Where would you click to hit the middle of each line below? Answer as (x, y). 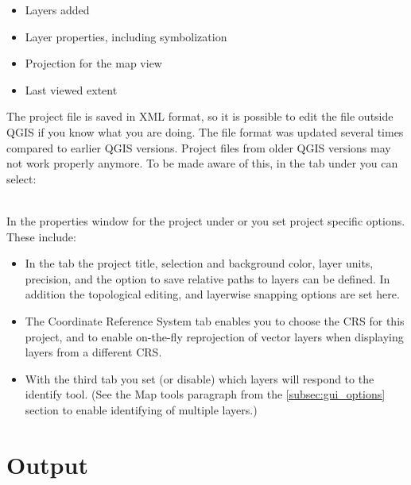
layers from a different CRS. (93, 352)
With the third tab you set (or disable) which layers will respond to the (200, 378)
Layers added (57, 10)
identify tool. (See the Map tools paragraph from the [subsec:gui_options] (205, 394)
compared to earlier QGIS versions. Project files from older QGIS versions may (199, 147)
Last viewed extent (71, 89)
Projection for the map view (93, 63)
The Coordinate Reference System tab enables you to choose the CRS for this (215, 320)
